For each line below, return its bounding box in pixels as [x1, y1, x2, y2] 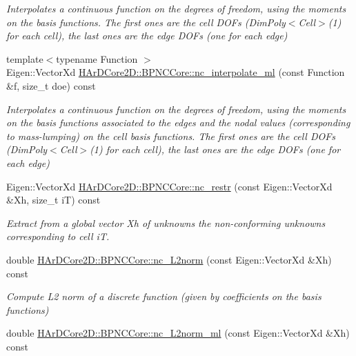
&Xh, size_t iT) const [6, 192, 101, 207]
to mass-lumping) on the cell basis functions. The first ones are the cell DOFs [6, 128, 336, 143]
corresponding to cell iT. [6, 229, 110, 244]
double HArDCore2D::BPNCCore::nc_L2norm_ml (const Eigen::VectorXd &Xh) [6, 326, 350, 340]
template [6, 51, 43, 66]
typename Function [56, 51, 138, 66]
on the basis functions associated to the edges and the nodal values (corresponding [6, 115, 350, 130]
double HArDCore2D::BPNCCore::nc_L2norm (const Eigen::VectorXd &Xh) [6, 252, 332, 266]
